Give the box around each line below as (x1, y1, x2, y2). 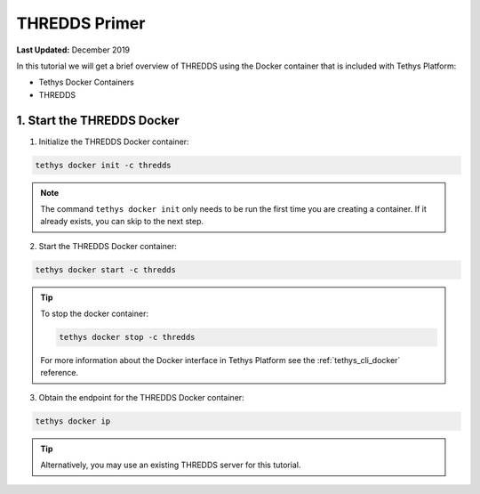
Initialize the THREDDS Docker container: (38, 136, 190, 147)
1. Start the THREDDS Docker (16, 112, 180, 128)
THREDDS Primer (16, 13, 146, 33)
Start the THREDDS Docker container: (38, 240, 177, 251)
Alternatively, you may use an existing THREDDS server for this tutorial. (40, 459, 301, 471)
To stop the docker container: (40, 308, 148, 320)
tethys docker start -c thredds (35, 264, 177, 275)
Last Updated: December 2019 (16, 45, 131, 55)
